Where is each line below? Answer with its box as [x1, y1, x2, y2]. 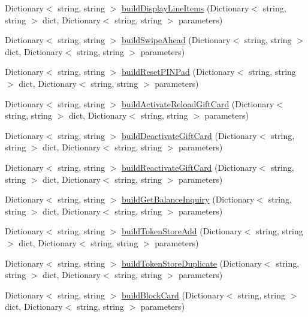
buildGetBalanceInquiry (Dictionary [121, 193, 255, 206]
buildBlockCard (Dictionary [121, 288, 224, 301]
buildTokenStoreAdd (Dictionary [121, 225, 242, 237]
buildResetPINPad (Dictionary [121, 65, 235, 78]
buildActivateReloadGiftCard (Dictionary [121, 97, 274, 110]
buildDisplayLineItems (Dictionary [121, 2, 249, 14]
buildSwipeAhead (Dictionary [121, 34, 231, 46]
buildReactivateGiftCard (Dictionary [121, 161, 257, 173]
